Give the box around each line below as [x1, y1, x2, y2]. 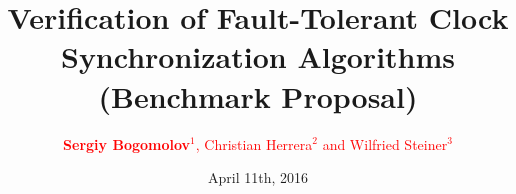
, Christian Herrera [195, 133, 313, 154]
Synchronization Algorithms [60, 36, 456, 77]
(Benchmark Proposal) [98, 75, 418, 116]
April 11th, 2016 [207, 167, 308, 188]
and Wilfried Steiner [322, 133, 448, 154]
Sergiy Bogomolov [63, 133, 191, 154]
